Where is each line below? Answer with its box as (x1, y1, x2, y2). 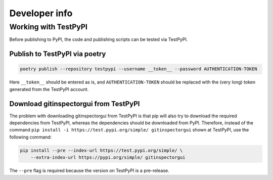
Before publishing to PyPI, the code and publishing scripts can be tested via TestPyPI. (9, 36, 188, 42)
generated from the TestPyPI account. (9, 86, 89, 92)
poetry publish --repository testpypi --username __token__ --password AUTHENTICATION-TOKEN (20, 66, 257, 72)
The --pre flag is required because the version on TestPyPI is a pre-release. (9, 167, 169, 174)
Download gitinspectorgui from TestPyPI (9, 99, 140, 108)
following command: (9, 134, 52, 140)
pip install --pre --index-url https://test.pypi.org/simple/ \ (20, 147, 183, 153)
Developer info (9, 8, 73, 19)
